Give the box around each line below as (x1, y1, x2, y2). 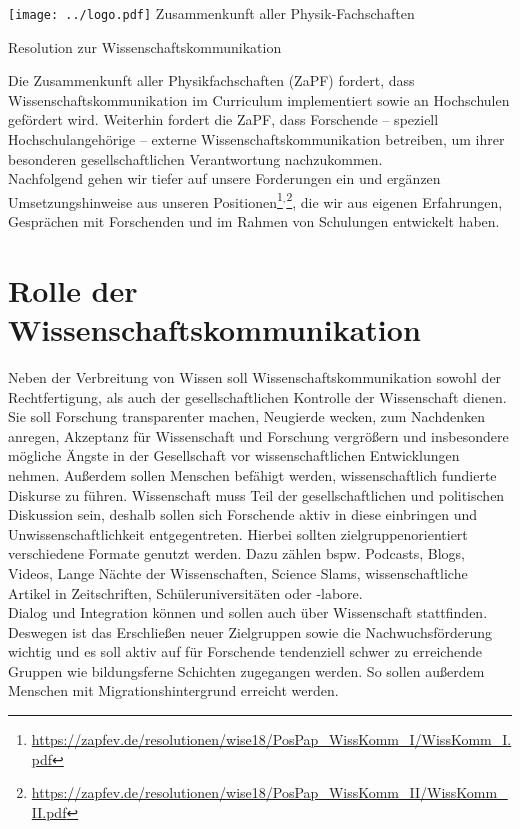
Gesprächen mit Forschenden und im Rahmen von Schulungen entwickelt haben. (8, 211, 500, 232)
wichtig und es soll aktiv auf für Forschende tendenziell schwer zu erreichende (8, 641, 482, 662)
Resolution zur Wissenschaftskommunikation (8, 36, 282, 57)
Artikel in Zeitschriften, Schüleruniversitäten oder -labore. (8, 582, 363, 603)
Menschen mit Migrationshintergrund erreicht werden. (8, 680, 339, 701)
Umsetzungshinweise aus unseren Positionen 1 (8, 188, 283, 212)
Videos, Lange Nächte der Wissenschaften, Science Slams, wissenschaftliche (8, 562, 468, 583)
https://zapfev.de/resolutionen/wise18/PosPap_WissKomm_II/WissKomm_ (31, 782, 508, 803)
